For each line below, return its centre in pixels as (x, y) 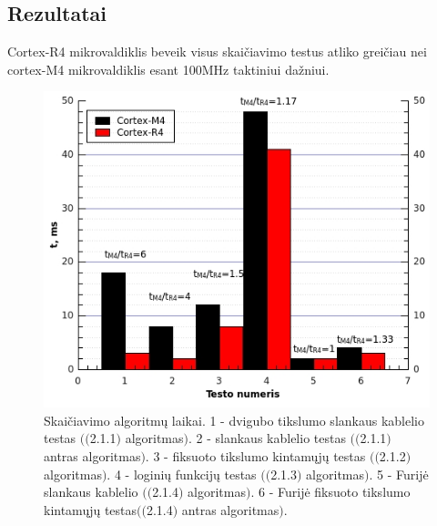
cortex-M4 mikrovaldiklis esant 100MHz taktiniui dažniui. (168, 69)
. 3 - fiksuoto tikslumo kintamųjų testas (255, 456)
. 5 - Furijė (399, 474)
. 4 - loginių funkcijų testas (182, 474)
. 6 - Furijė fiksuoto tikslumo (330, 492)
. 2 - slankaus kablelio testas (267, 438)
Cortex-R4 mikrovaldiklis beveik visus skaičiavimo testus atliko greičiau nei (217, 52)
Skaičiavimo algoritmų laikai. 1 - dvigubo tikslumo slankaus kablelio (234, 420)
